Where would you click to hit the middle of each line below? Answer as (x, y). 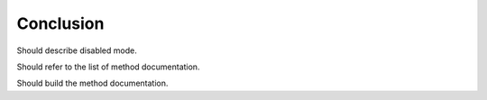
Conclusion (60, 23)
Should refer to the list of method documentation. (108, 67)
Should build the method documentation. (92, 83)
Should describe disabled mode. (77, 50)
